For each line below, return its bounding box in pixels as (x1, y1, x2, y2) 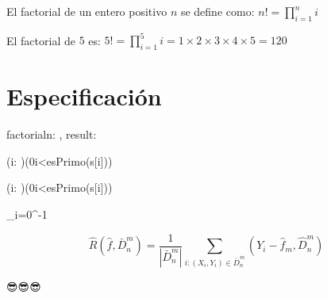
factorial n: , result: (6, 126, 97, 143)
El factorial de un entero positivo (6, 3, 167, 19)
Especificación (6, 80, 162, 113)
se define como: (180, 3, 255, 19)
